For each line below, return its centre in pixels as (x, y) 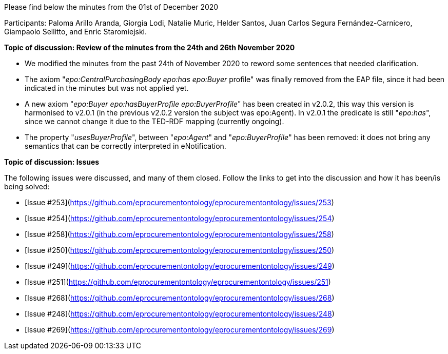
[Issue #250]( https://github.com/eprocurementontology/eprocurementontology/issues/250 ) (180, 250)
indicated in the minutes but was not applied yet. (107, 88)
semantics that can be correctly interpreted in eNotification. (125, 146)
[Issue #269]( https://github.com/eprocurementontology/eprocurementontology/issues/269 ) (180, 330)
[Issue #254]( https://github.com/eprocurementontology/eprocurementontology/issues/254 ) (180, 218)
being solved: (27, 186)
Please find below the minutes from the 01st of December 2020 (111, 7)
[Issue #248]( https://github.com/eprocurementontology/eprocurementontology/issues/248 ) (180, 314)
